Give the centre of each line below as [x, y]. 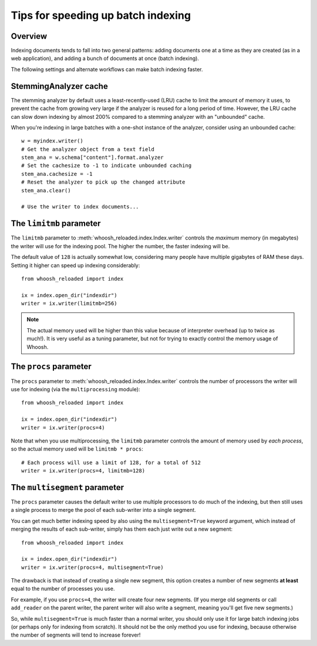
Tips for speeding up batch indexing [101, 15]
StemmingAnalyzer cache [59, 86]
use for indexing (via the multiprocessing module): [75, 389]
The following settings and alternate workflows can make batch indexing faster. [107, 69]
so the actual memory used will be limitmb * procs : [77, 449]
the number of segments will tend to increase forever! [76, 635]
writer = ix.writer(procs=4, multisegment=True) [92, 567]
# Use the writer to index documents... [80, 207]
